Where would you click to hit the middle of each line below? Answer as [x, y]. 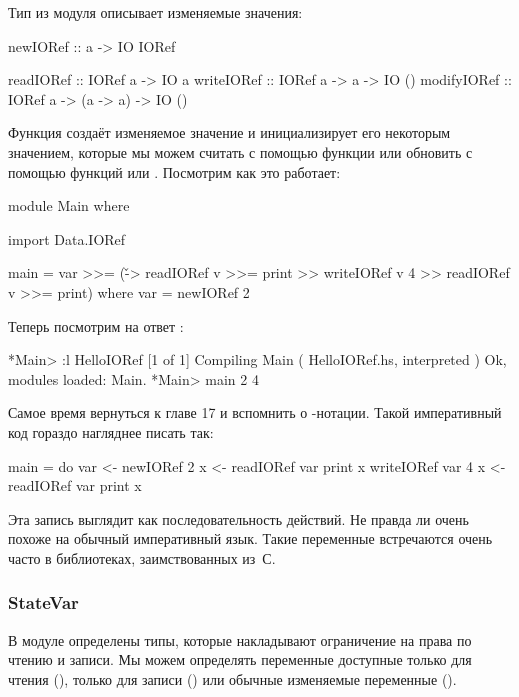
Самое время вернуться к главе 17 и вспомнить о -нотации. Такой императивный [255, 412]
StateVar [43, 602]
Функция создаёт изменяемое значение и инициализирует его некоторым [229, 132]
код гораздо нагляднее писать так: [111, 431]
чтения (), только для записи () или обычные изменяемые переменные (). [232, 678]
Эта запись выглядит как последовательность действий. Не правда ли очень [238, 518]
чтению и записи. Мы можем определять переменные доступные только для [240, 659]
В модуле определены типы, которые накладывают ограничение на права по [240, 639]
